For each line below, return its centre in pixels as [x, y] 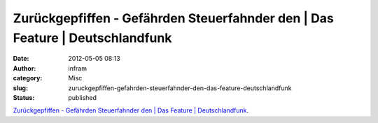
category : [28, 78]
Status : [24, 97]
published [83, 97]
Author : [24, 68]
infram [78, 68]
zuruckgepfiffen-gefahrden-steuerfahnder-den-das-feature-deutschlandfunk [180, 88]
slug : [20, 88]
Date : [21, 59]
